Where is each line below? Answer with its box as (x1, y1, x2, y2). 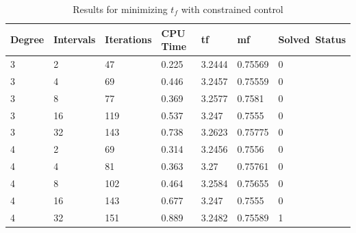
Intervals (53, 32, 96, 47)
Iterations (105, 32, 152, 47)
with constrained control (181, 2, 283, 16)
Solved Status (278, 32, 346, 47)
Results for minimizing (73, 2, 168, 16)
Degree (10, 32, 44, 47)
